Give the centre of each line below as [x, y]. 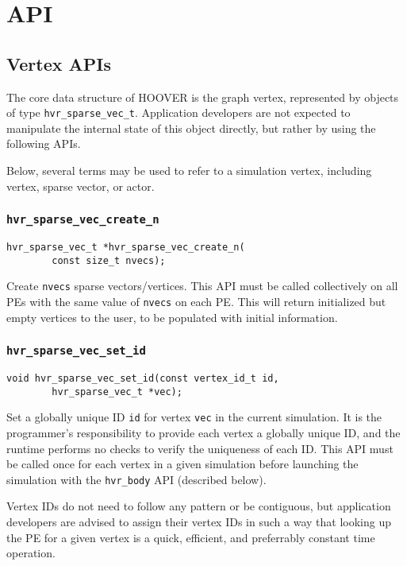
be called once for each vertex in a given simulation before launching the [182, 464]
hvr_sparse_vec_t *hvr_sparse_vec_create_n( [126, 247]
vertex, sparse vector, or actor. [81, 186]
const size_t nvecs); [109, 260]
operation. [31, 553]
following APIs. [44, 143]
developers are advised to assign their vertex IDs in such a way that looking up [199, 521]
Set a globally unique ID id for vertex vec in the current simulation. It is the [194, 417]
